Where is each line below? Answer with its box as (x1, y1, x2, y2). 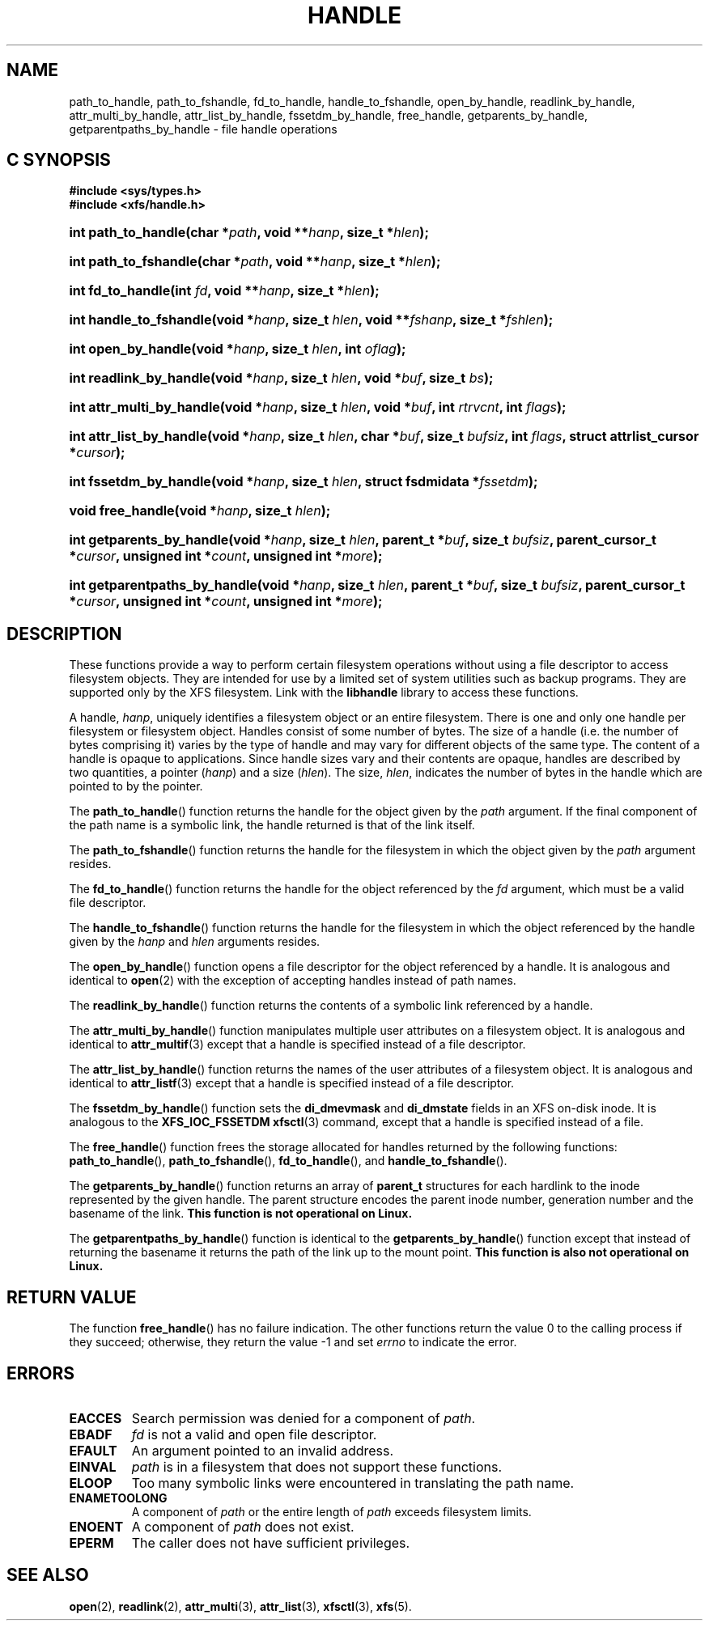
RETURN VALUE (6, 1286, 137, 1307)
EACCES (69, 1409, 122, 1426)
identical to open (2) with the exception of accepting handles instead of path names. (69, 973, 516, 988)
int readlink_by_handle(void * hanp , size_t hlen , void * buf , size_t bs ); (69, 370, 494, 387)
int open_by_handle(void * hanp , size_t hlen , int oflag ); (69, 341, 406, 358)
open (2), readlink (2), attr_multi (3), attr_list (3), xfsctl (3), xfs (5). (69, 1599, 412, 1613)
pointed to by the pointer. (69, 779, 203, 794)
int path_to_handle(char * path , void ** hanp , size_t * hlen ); (69, 224, 429, 241)
